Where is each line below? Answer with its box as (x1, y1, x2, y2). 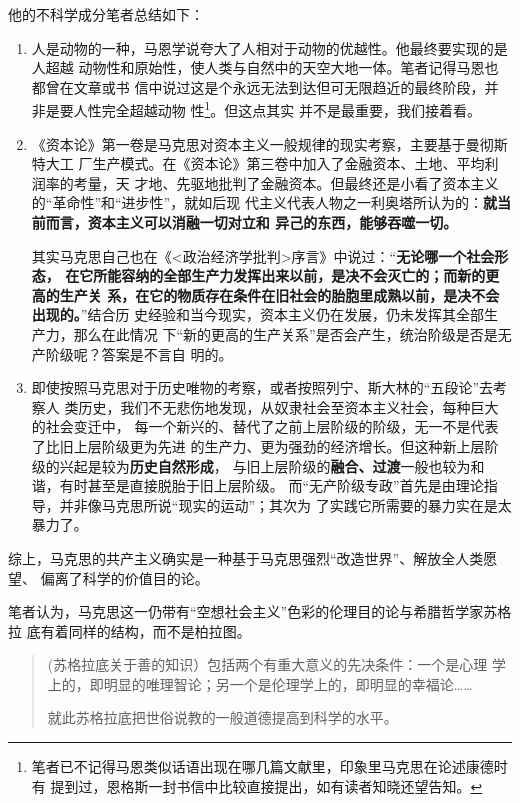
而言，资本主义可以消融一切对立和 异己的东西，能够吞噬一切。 (45, 212, 458, 232)
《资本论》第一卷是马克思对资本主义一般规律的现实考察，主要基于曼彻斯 (31, 133, 508, 154)
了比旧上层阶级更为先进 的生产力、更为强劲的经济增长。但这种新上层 (31, 435, 485, 456)
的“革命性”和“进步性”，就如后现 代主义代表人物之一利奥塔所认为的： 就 (31, 192, 497, 213)
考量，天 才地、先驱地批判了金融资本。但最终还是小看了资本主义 (73, 172, 499, 193)
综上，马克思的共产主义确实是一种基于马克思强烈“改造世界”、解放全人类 (8, 547, 484, 568)
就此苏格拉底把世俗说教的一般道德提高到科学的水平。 (47, 707, 398, 728)
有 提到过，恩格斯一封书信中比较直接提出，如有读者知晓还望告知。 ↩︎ (31, 775, 483, 796)
